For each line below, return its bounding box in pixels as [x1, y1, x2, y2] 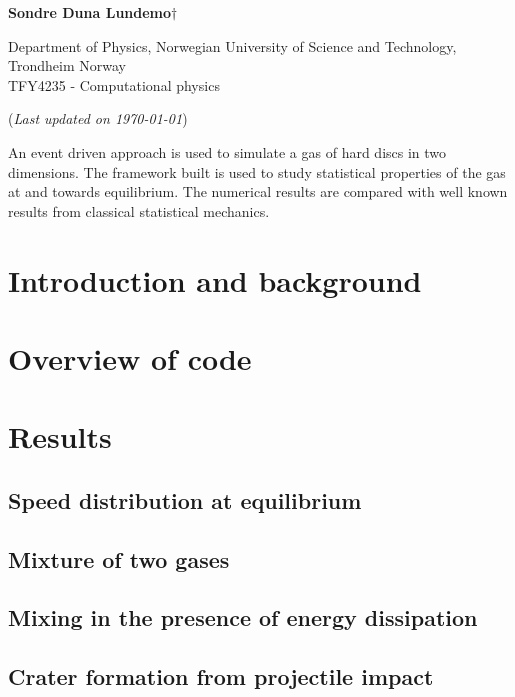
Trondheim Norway [8, 55, 126, 76]
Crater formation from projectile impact [8, 661, 434, 692]
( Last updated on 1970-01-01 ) [8, 108, 188, 129]
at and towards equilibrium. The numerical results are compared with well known [8, 181, 508, 202]
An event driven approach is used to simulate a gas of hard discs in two [8, 141, 447, 162]
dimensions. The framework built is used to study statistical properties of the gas [8, 161, 506, 182]
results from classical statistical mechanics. [8, 200, 270, 221]
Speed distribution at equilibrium [8, 484, 362, 515]
